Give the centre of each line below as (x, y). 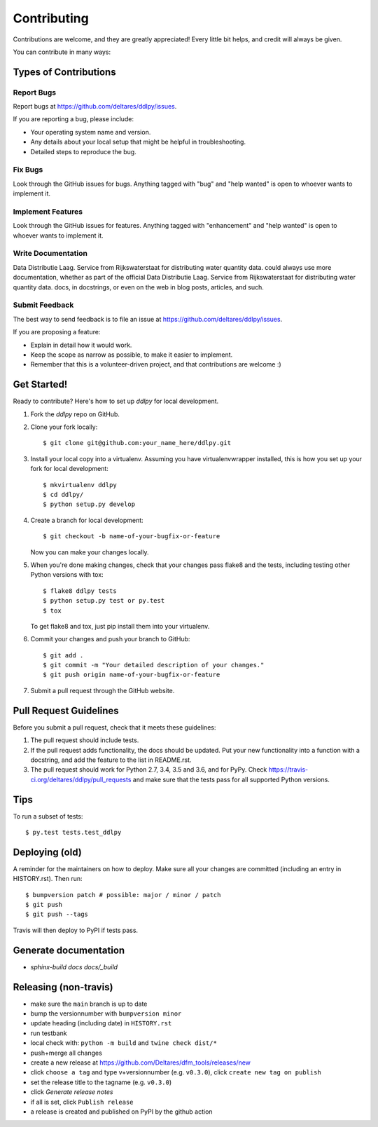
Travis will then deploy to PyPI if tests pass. (76, 930)
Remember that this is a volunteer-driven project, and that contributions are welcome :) (156, 364)
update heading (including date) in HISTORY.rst (101, 1023)
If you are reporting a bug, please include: (73, 119)
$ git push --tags (57, 914)
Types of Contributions (64, 72)
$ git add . (63, 655)
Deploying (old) (47, 852)
